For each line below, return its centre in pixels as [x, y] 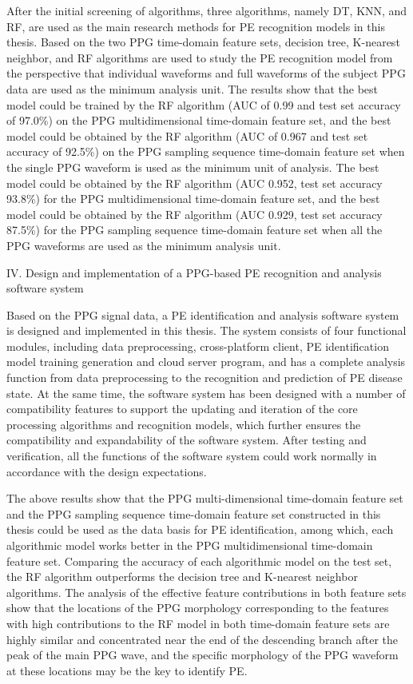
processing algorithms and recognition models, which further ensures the [184, 424]
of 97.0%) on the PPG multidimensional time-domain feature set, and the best [199, 120]
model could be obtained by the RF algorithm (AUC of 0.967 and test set [187, 135]
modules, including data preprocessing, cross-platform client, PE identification [198, 346]
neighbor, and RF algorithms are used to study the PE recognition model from [200, 57]
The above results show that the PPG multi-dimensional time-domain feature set [205, 498]
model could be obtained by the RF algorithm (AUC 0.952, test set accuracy [195, 183]
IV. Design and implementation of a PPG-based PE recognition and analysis [194, 272]
